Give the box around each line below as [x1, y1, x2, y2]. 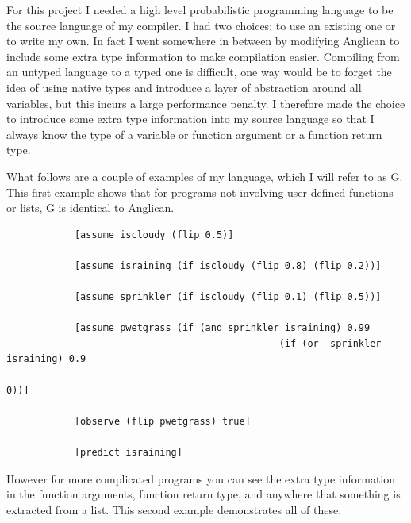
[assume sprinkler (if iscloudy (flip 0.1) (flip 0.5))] [74, 291, 382, 303]
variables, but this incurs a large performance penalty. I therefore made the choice [6, 94, 405, 111]
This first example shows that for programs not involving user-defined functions [6, 183, 394, 200]
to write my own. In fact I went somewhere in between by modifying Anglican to [6, 33, 400, 49]
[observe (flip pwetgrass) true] [74, 415, 251, 427]
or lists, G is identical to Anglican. [6, 199, 175, 216]
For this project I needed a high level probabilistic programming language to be [6, 2, 394, 17]
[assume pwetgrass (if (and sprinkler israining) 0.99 [74, 322, 371, 334]
